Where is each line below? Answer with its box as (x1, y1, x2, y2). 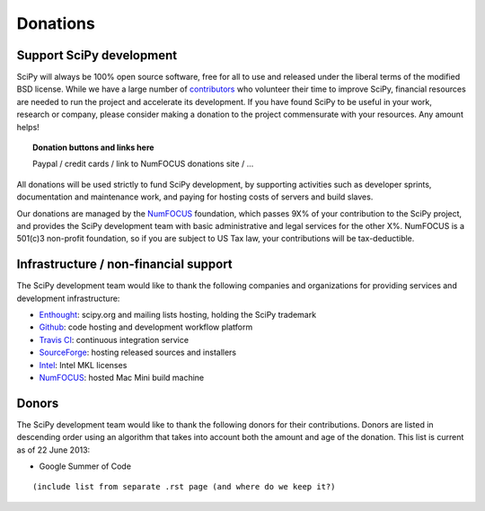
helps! (16, 121, 40, 132)
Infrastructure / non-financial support (16, 257, 233, 272)
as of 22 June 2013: (16, 445, 91, 455)
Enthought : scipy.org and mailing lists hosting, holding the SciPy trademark (39, 310, 317, 321)
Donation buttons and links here (32, 142, 154, 153)
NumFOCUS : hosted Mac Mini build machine (39, 373, 205, 383)
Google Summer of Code (39, 461, 132, 471)
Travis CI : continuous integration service (39, 334, 189, 345)
